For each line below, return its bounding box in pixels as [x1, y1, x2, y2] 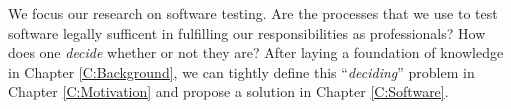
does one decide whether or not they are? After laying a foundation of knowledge [8, 42, 504, 63]
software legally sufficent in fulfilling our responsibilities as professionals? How [8, 22, 486, 43]
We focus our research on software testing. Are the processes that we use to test [8, 3, 498, 23]
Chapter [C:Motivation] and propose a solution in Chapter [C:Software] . [8, 81, 449, 102]
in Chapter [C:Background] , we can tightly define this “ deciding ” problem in [8, 61, 475, 82]
